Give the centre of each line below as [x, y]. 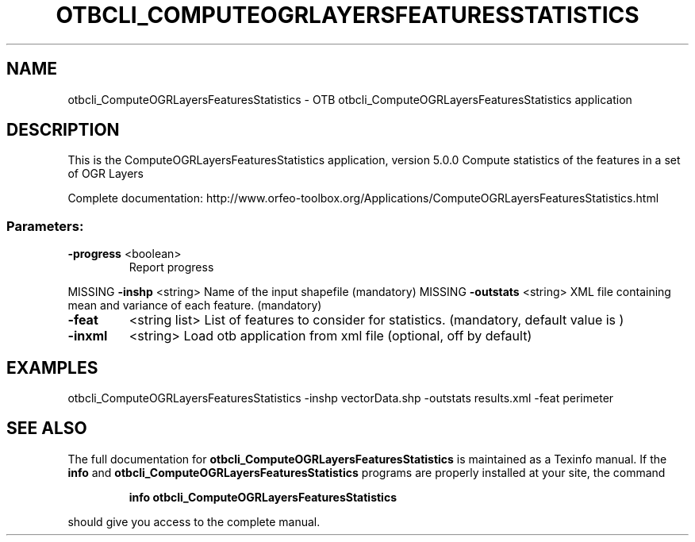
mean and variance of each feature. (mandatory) [195, 306]
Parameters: [45, 226]
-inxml [88, 336]
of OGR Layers [106, 174]
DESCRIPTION [63, 130]
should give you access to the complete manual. [194, 521]
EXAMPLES [52, 367]
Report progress [171, 267]
